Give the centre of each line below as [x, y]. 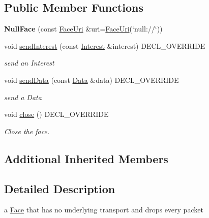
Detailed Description [60, 188]
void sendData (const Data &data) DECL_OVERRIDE [92, 80]
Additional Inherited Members [86, 158]
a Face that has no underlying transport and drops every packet [104, 210]
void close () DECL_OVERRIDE [56, 114]
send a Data [23, 97]
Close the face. [27, 131]
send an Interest [29, 63]
